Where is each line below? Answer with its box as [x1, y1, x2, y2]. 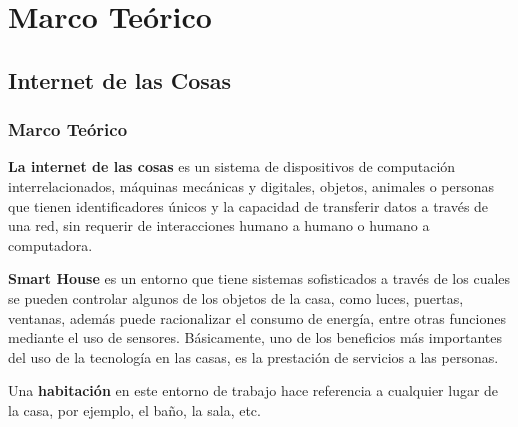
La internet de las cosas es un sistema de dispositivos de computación [8, 156, 456, 177]
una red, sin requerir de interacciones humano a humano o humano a [8, 215, 430, 236]
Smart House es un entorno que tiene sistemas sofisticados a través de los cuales [8, 268, 511, 289]
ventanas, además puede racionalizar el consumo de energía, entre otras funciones [8, 307, 506, 328]
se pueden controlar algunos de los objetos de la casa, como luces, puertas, [8, 287, 464, 308]
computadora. [8, 234, 93, 255]
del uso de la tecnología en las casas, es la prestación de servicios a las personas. [8, 346, 499, 367]
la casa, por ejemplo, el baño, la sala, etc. [8, 399, 261, 420]
